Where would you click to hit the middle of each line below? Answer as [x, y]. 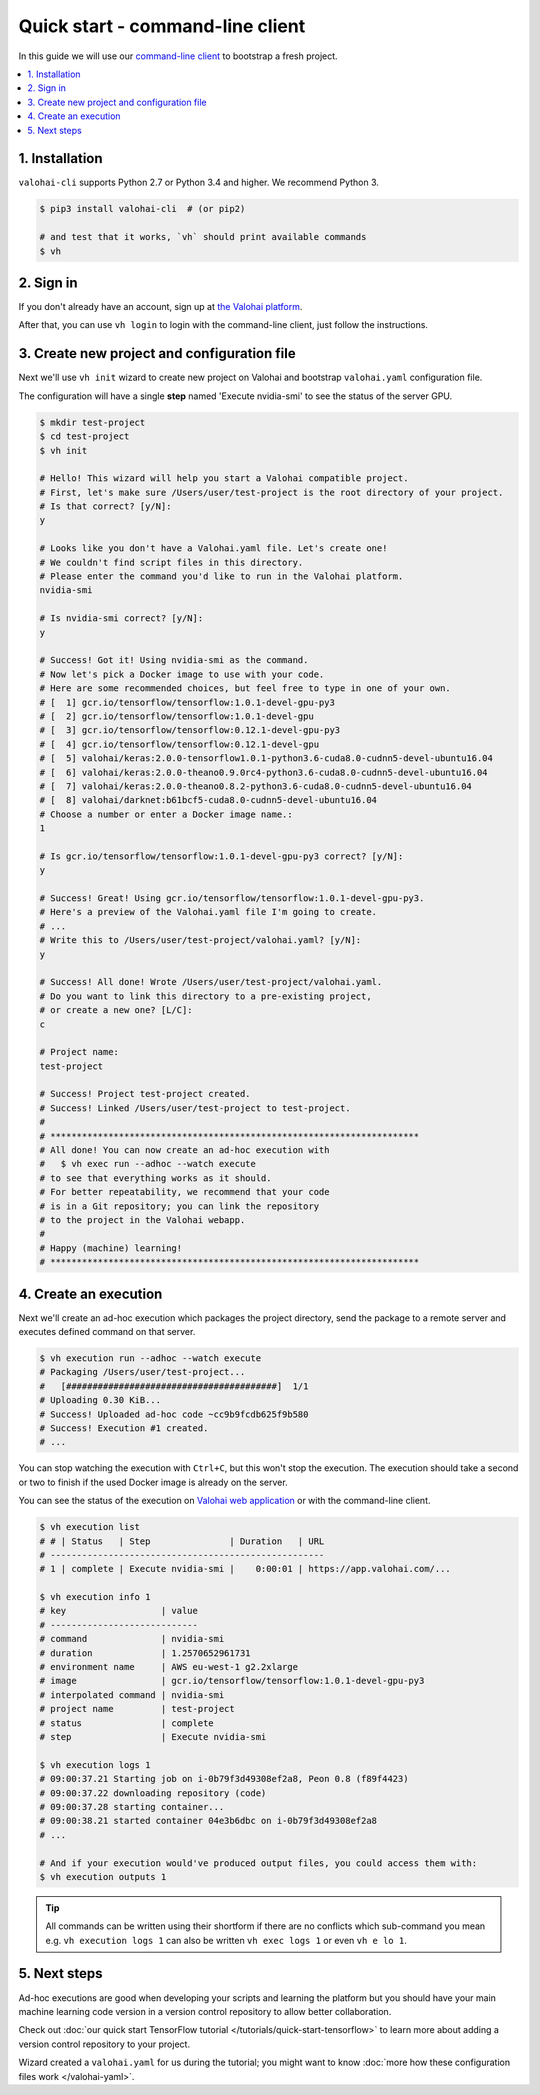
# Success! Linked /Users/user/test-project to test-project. [195, 1108]
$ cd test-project [84, 436]
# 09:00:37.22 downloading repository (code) [153, 1793]
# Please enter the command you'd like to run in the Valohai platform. [221, 576]
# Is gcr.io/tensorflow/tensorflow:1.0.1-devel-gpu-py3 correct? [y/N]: [221, 856]
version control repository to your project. [104, 2044]
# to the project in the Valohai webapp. [142, 1220]
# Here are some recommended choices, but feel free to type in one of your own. [245, 688]
